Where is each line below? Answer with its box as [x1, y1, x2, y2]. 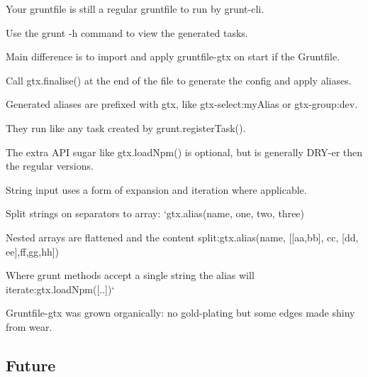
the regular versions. [6, 158, 94, 173]
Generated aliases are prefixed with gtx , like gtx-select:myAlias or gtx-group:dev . [6, 97, 358, 111]
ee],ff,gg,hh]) [6, 244, 60, 258]
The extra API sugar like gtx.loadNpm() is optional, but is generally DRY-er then [6, 144, 363, 159]
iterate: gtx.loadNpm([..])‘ [6, 281, 115, 296]
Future [6, 354, 56, 376]
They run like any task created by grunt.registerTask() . [6, 120, 246, 135]
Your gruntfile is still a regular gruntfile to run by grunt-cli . [6, 1, 264, 16]
